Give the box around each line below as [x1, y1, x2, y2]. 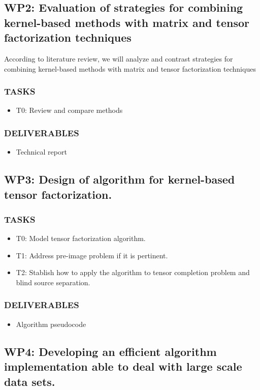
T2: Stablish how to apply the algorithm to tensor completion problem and [16, 267, 250, 278]
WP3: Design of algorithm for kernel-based [4, 171, 235, 187]
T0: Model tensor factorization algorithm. [16, 233, 146, 244]
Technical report [16, 146, 67, 157]
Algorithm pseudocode [16, 318, 86, 329]
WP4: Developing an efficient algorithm [4, 343, 217, 359]
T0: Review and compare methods [16, 105, 123, 115]
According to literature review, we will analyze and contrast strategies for [4, 53, 233, 64]
